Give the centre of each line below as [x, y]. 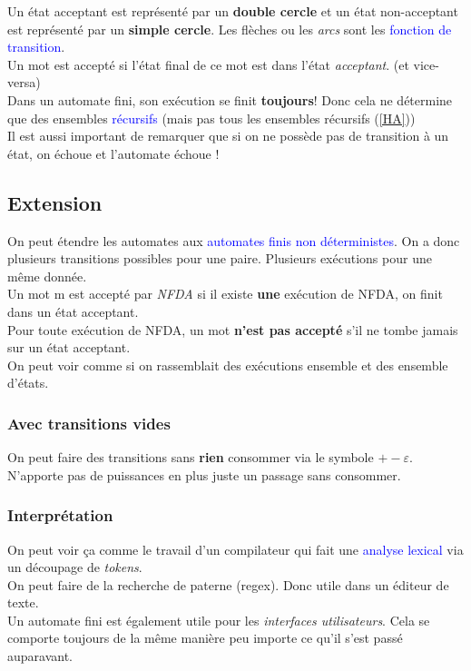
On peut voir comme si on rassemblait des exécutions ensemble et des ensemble [228, 365]
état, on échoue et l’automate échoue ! [113, 153]
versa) [24, 82]
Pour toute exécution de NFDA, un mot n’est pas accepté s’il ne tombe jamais [233, 329]
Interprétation [60, 515]
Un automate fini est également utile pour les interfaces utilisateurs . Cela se [219, 620]
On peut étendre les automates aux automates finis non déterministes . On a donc [234, 240]
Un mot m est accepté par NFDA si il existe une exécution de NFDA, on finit [225, 294]
